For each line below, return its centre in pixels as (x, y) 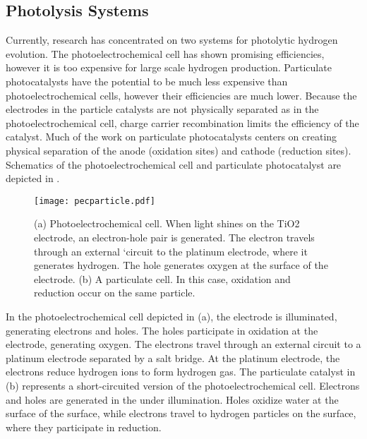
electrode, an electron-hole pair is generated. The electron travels (174, 237)
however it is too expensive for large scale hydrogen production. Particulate (169, 67)
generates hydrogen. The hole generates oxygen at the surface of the (181, 265)
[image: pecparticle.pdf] (95, 201)
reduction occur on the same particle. (115, 293)
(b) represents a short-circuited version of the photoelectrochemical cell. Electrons (183, 385)
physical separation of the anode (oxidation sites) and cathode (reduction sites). (179, 150)
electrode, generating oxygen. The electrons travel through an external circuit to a (183, 344)
